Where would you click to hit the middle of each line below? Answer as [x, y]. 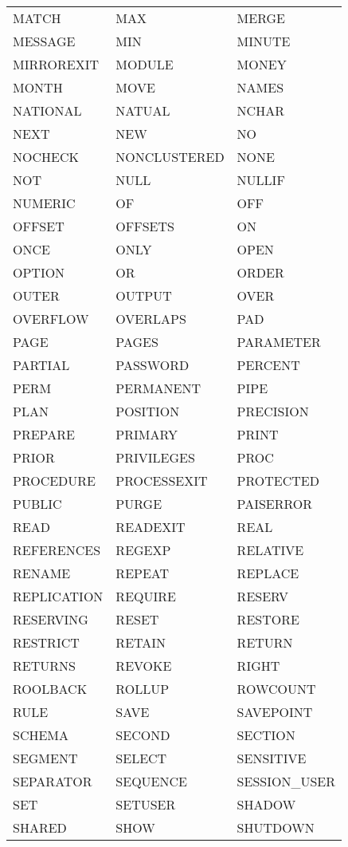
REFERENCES [57, 550]
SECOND [143, 735]
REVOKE [144, 666]
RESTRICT [46, 642]
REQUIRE [146, 596]
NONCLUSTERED [170, 157]
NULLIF [261, 180]
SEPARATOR [53, 781]
